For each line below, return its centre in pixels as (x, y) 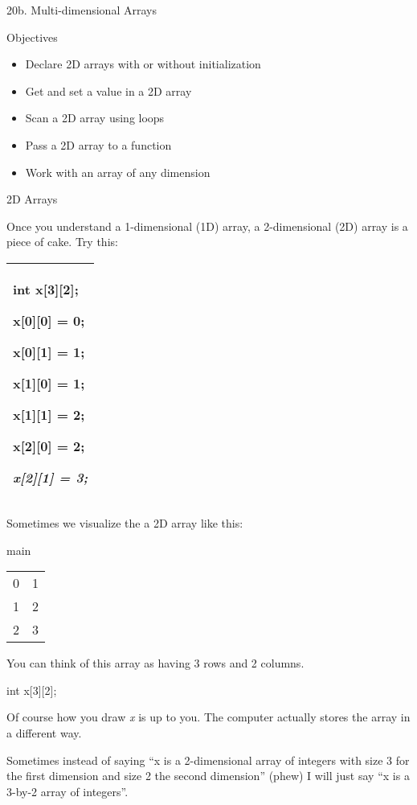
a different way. (44, 732)
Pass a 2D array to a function (98, 144)
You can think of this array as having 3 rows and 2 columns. (155, 663)
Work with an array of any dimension (118, 172)
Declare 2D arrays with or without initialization (143, 64)
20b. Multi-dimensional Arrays (82, 10)
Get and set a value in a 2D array (108, 90)
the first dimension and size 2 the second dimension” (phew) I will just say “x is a (208, 776)
